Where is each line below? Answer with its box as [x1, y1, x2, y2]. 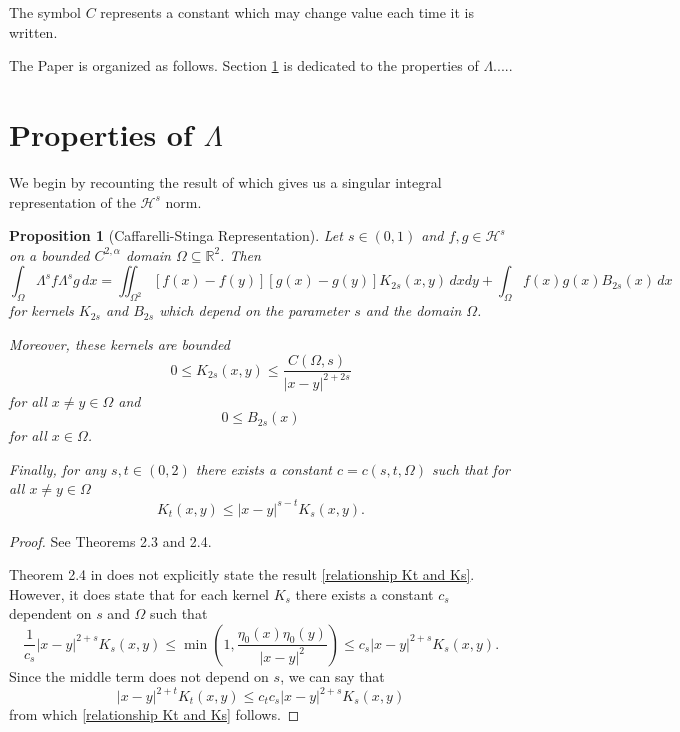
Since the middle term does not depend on [9, 665, 269, 686]
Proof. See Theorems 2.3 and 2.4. [9, 530, 212, 551]
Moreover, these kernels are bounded [9, 333, 230, 354]
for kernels [9, 300, 74, 321]
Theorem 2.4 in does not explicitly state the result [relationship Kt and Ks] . [9, 564, 475, 585]
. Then [220, 244, 261, 265]
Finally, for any [9, 458, 107, 479]
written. [9, 21, 58, 42]
